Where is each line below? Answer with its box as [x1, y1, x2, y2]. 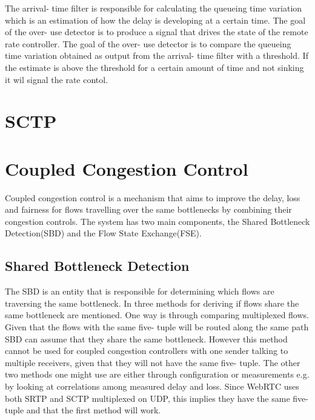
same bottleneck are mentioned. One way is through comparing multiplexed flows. [5, 308, 309, 321]
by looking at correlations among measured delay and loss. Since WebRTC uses [5, 379, 299, 392]
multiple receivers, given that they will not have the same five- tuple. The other [5, 356, 300, 368]
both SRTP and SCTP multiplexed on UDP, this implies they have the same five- [5, 392, 308, 404]
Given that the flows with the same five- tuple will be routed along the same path [5, 321, 309, 333]
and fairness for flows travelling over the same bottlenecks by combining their [5, 203, 292, 216]
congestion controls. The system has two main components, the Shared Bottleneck [5, 215, 310, 227]
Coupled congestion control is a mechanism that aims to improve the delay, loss [5, 191, 300, 204]
